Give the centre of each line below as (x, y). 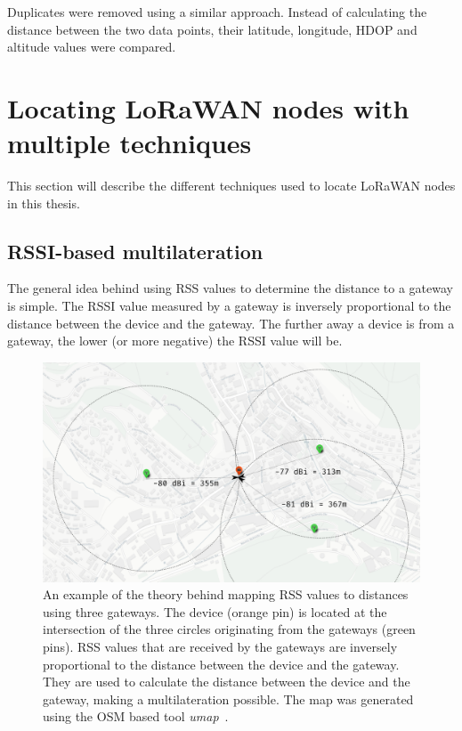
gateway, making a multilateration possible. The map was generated (228, 699)
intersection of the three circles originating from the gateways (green (229, 629)
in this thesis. (44, 203)
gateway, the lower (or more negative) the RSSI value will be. (175, 341)
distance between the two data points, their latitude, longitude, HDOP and (212, 29)
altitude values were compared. (92, 47)
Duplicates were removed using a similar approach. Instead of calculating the (217, 12)
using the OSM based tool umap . (136, 716)
